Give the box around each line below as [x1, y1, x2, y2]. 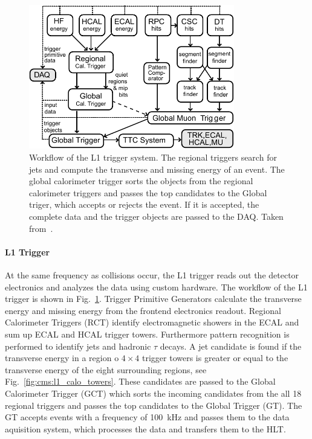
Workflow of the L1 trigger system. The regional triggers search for [29, 151, 277, 164]
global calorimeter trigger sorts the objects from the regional [29, 175, 253, 187]
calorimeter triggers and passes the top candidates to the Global [29, 186, 267, 199]
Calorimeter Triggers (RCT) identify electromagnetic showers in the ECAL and [5, 316, 299, 328]
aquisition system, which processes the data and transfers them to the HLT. [5, 422, 286, 435]
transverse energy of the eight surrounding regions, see [5, 363, 207, 376]
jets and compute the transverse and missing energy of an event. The [29, 162, 285, 175]
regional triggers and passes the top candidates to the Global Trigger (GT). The [5, 399, 302, 411]
